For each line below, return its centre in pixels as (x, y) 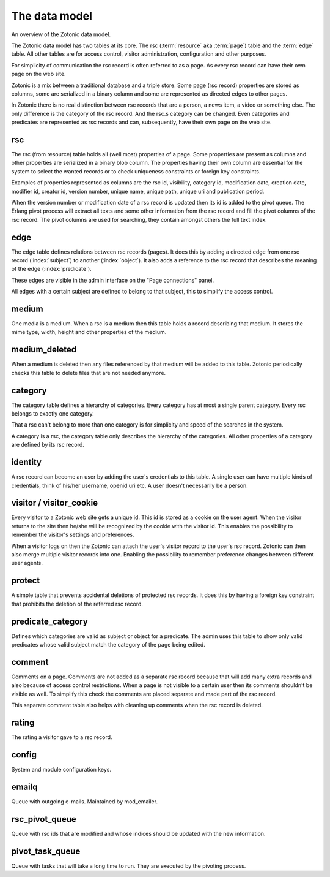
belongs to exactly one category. (53, 414)
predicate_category (50, 621)
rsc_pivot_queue (44, 819)
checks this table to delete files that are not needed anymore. (89, 373)
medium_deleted (44, 350)
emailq (24, 787)
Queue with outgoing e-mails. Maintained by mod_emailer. (85, 801)
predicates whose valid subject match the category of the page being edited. (108, 644)
